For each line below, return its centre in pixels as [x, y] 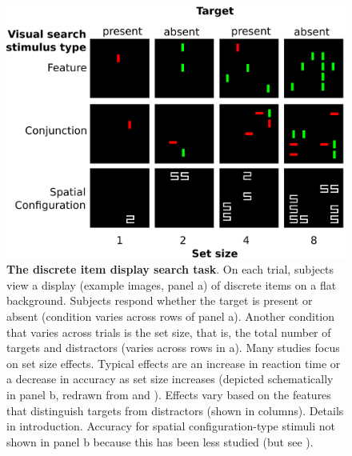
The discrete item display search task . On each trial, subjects [170, 269]
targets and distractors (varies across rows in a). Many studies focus [173, 348]
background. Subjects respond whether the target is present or [160, 300]
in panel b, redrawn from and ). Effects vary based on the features [169, 394]
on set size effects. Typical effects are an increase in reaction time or [174, 363]
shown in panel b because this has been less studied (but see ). [160, 441]
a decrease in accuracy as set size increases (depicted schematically [170, 379]
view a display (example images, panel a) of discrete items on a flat [172, 284]
